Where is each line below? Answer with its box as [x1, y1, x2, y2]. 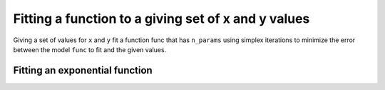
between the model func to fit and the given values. [13, 45, 167, 54]
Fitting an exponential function [13, 64, 153, 76]
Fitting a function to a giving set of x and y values [13, 11, 310, 26]
